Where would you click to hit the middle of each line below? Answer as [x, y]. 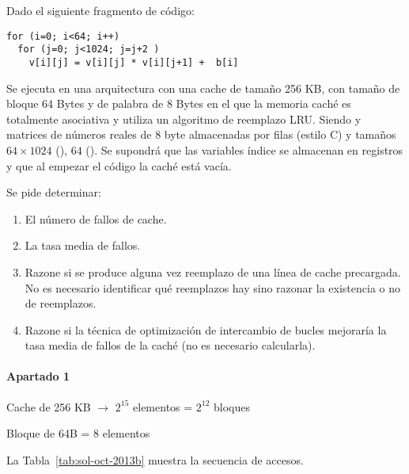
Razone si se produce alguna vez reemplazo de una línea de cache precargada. [213, 271]
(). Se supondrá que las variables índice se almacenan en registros [244, 149]
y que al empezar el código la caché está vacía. [119, 165]
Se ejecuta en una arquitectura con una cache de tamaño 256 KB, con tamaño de [203, 88]
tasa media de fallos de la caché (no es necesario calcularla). [170, 345]
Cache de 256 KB [49, 406]
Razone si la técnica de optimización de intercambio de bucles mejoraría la [206, 329]
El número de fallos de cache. [96, 218]
